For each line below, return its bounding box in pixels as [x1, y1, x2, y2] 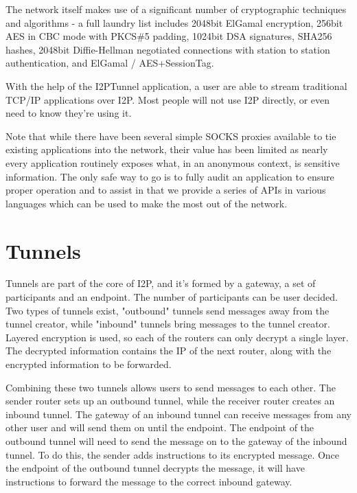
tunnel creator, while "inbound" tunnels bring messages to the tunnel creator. [5, 317, 331, 331]
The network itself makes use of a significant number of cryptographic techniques [5, 2, 347, 16]
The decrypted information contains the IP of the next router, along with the [5, 343, 332, 358]
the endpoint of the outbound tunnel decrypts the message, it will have [5, 461, 305, 475]
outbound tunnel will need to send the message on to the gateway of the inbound [5, 433, 347, 448]
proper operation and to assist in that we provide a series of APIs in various [5, 183, 326, 197]
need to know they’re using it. [5, 106, 132, 120]
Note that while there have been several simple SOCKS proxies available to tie [5, 128, 336, 143]
